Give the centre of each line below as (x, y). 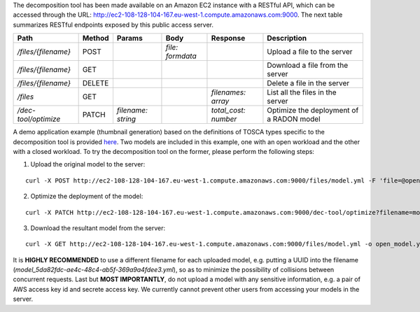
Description (287, 38)
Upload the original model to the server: (88, 164)
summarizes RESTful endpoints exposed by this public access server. (113, 24)
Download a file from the (308, 65)
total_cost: (228, 111)
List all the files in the (302, 92)
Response (228, 38)
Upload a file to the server (310, 52)
